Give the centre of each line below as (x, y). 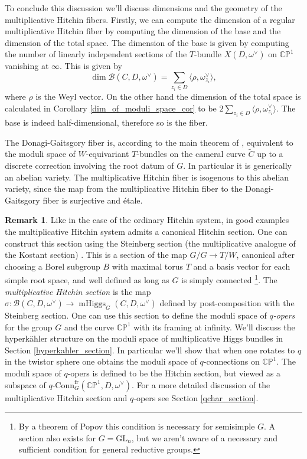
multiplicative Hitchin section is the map (78, 291)
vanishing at (27, 66)
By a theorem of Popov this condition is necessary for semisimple (137, 426)
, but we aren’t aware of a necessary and (204, 437)
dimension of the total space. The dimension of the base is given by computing (147, 42)
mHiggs (92, 304)
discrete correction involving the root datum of (89, 165)
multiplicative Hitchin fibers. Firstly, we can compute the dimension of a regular (150, 19)
